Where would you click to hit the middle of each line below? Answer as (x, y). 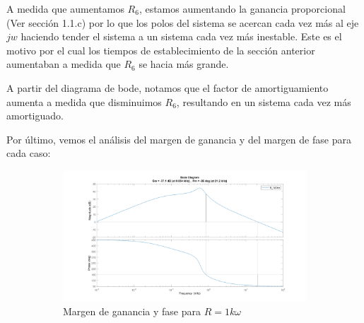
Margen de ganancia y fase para (132, 311)
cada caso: (29, 153)
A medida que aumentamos (65, 8)
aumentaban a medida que (64, 64)
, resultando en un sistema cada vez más (264, 101)
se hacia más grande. (184, 64)
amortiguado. (35, 116)
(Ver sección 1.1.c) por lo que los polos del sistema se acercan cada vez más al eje (183, 22)
